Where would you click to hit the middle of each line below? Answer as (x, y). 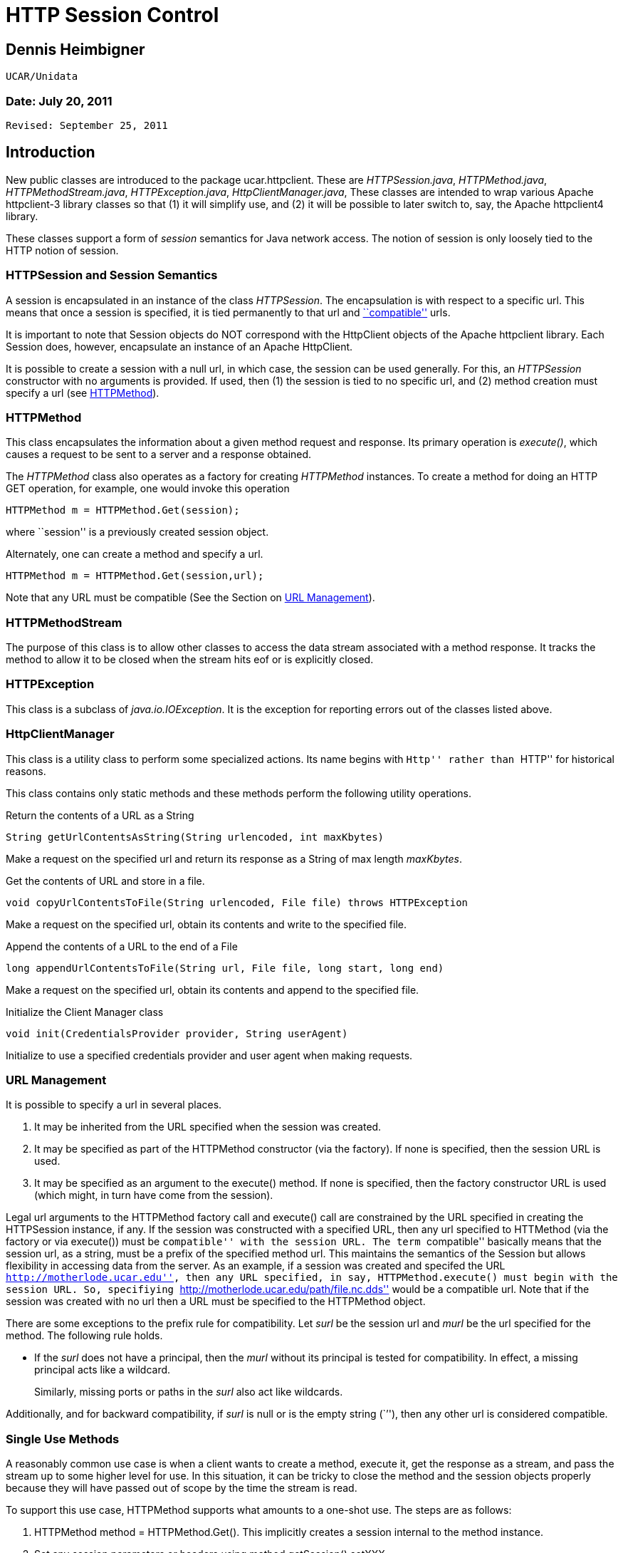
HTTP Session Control (112, 15)
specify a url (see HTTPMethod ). (83, 393)
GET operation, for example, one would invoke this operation (148, 489)
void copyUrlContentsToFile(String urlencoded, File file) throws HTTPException (237, 902)
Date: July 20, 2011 (59, 101)
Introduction (51, 152)
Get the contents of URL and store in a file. (105, 881)
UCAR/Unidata (42, 77)
